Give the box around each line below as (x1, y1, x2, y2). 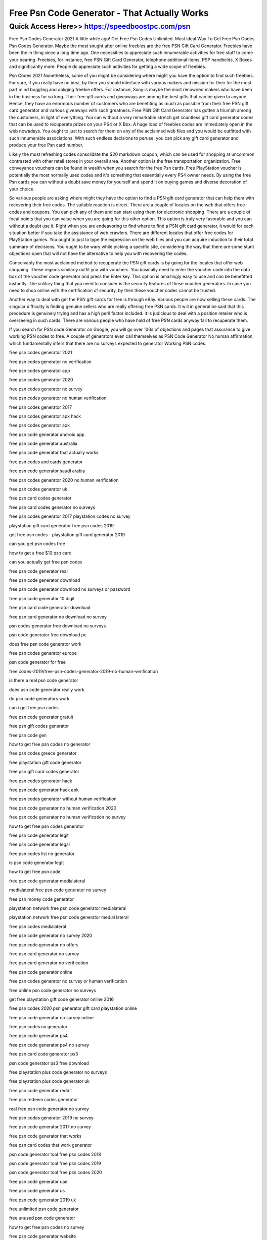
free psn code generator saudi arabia (9, 468, 85, 474)
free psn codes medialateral (9, 923, 66, 930)
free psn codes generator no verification (9, 359, 91, 365)
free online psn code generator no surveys (9, 987, 96, 993)
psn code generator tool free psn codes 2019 (9, 1160, 101, 1166)
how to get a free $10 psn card (9, 550, 72, 556)
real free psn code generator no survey (9, 1106, 89, 1112)
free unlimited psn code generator (9, 1206, 79, 1212)
